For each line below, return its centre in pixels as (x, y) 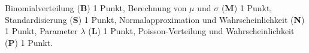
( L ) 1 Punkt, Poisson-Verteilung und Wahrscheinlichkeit (191, 31)
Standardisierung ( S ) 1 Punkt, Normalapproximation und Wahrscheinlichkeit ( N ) (155, 19)
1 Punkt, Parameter (41, 31)
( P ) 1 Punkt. (29, 42)
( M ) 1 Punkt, (247, 8)
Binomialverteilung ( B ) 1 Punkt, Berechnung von (96, 8)
